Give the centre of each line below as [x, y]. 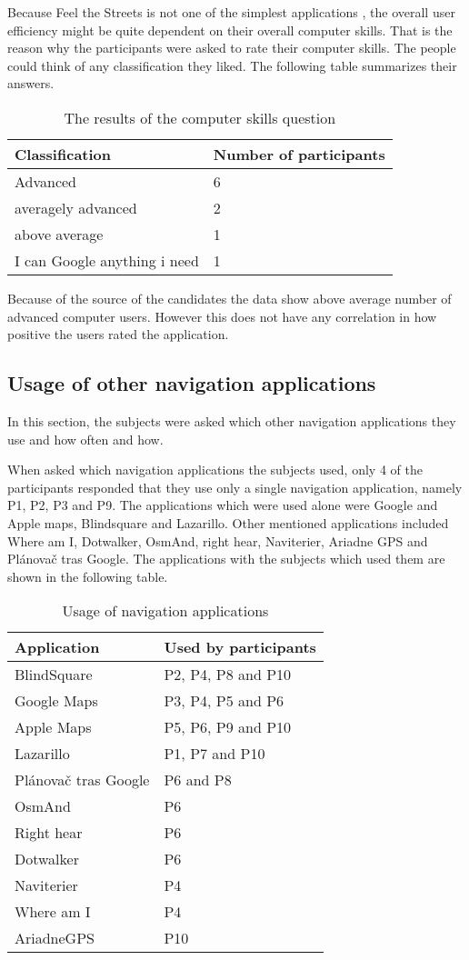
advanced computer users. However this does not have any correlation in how [222, 316]
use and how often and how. [85, 439]
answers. [31, 83]
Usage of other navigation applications [192, 383]
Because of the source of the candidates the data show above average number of [230, 298]
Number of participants [299, 154]
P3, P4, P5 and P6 [224, 701]
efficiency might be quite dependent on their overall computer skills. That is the [230, 30]
